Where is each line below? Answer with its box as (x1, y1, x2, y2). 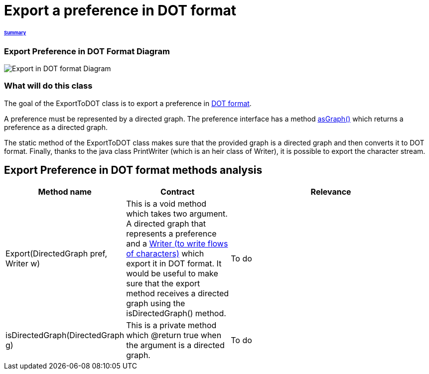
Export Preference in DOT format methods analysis (4, 164, 263, 177)
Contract (160, 186, 195, 197)
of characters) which (126, 248, 204, 258)
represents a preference (126, 228, 217, 239)
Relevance (310, 186, 351, 197)
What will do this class (4, 81, 93, 91)
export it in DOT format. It (126, 258, 222, 268)
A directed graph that (126, 218, 206, 229)
